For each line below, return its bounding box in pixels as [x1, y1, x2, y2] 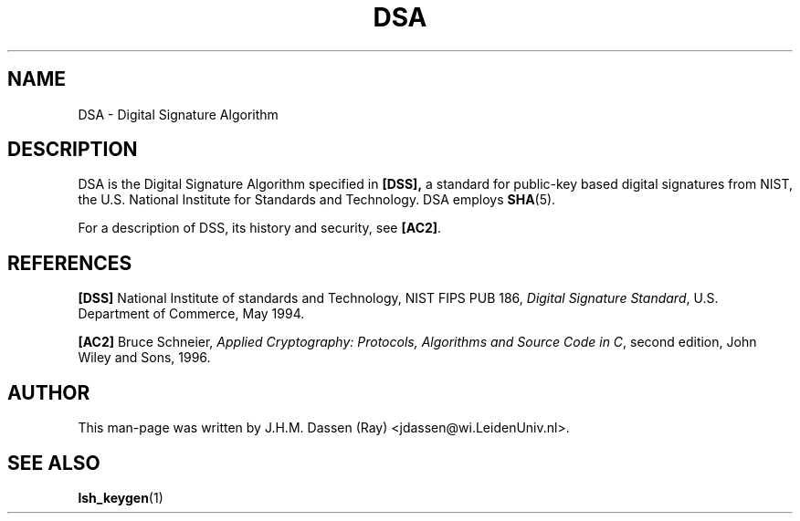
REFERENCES [7, 251, 132, 275]
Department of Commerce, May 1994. [78, 306, 305, 322]
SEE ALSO [7, 451, 100, 474]
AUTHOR [7, 380, 90, 404]
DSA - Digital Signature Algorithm [78, 106, 279, 122]
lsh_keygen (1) [78, 489, 163, 505]
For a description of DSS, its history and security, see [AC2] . [78, 220, 442, 236]
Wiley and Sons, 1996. [78, 349, 211, 366]
